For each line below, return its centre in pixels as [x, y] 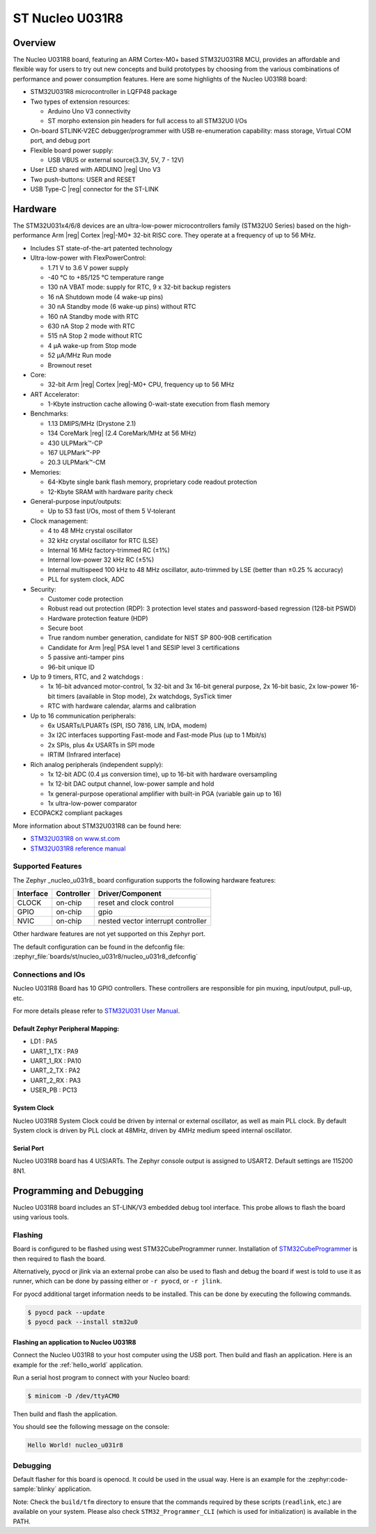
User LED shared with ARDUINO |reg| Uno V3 [95, 170]
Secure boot [65, 628]
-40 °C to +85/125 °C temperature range [106, 277]
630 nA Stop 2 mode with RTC [91, 326]
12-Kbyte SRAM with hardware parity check [110, 491]
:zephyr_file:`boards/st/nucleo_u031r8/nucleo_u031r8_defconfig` [105, 956]
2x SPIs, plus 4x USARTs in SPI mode [101, 745]
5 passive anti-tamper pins [86, 657]
